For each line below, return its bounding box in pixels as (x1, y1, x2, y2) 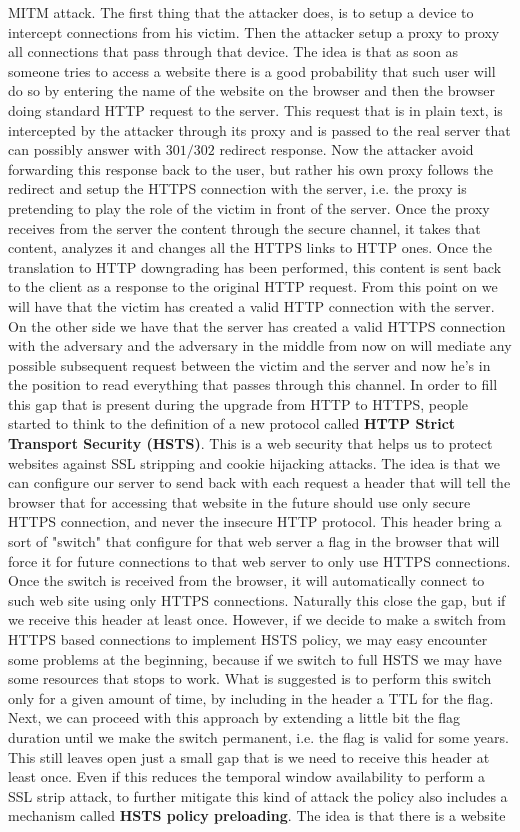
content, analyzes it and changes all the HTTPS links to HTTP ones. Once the (8, 237, 493, 258)
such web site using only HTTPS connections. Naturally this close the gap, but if (8, 589, 506, 610)
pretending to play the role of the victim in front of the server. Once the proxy (8, 197, 490, 218)
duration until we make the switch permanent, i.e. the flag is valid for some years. (8, 726, 509, 747)
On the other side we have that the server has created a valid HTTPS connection (8, 315, 506, 336)
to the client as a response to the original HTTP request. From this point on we (8, 276, 498, 297)
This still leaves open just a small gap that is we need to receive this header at (8, 746, 490, 767)
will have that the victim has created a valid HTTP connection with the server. (8, 295, 495, 316)
